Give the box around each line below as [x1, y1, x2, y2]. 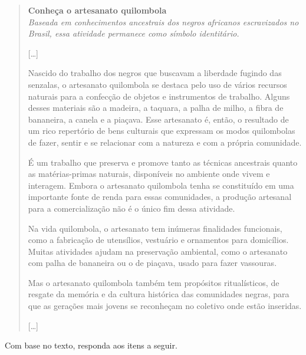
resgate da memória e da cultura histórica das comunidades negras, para [28, 288, 289, 300]
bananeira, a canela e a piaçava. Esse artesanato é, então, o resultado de [28, 113, 289, 125]
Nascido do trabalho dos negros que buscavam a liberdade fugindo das [28, 67, 282, 79]
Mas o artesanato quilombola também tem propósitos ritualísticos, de [28, 276, 279, 288]
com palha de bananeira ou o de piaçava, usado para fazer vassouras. [28, 257, 277, 269]
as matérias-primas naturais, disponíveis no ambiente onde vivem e [28, 167, 270, 180]
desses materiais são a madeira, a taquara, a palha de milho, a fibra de [28, 101, 284, 114]
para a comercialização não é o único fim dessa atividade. [28, 202, 235, 214]
